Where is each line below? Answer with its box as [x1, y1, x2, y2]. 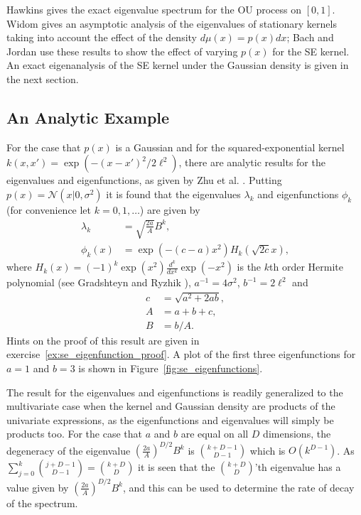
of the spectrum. [6, 495, 78, 510]
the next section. [6, 71, 79, 86]
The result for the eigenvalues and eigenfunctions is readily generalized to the [6, 384, 343, 399]
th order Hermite [269, 259, 343, 274]
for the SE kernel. [272, 43, 350, 58]
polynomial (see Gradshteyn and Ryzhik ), [6, 275, 191, 290]
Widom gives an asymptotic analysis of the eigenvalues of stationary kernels [6, 16, 337, 31]
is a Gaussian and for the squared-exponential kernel [115, 139, 345, 154]
